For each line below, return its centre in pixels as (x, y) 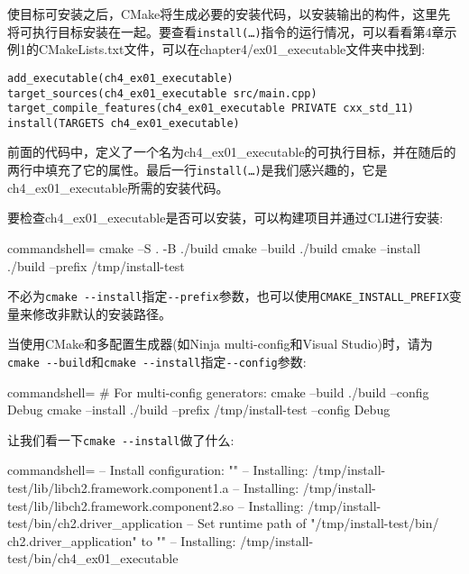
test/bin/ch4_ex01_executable (93, 558)
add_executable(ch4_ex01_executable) (120, 78)
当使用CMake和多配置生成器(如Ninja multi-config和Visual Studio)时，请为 (220, 344)
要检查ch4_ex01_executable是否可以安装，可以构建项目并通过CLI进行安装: (225, 218)
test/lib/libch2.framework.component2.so (121, 505)
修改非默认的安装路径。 (101, 313)
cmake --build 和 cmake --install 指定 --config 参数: (157, 361)
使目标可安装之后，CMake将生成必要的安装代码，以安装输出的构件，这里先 (229, 14)
